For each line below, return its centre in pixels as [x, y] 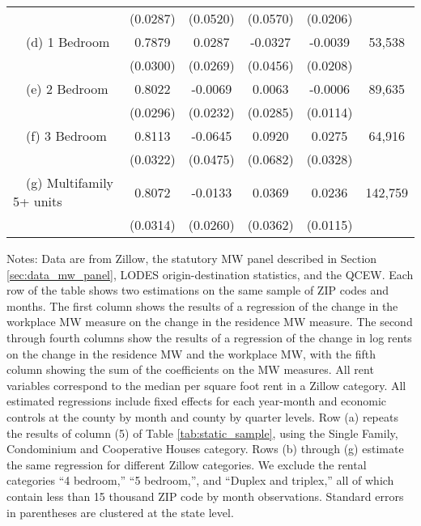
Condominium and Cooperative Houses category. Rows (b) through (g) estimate [205, 449]
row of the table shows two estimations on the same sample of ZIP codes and [198, 290]
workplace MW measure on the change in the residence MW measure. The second [210, 322]
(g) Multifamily [70, 182]
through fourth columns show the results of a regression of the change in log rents [209, 337]
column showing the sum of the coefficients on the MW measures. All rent [190, 369]
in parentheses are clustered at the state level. [120, 512]
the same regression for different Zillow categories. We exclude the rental [187, 464]
